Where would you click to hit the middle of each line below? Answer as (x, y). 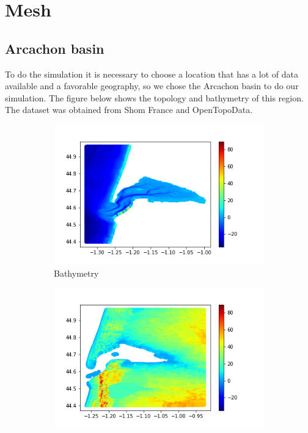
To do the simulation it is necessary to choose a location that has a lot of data (152, 74)
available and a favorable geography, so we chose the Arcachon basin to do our (152, 86)
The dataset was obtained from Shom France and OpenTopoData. (129, 110)
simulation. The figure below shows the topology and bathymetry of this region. (154, 97)
